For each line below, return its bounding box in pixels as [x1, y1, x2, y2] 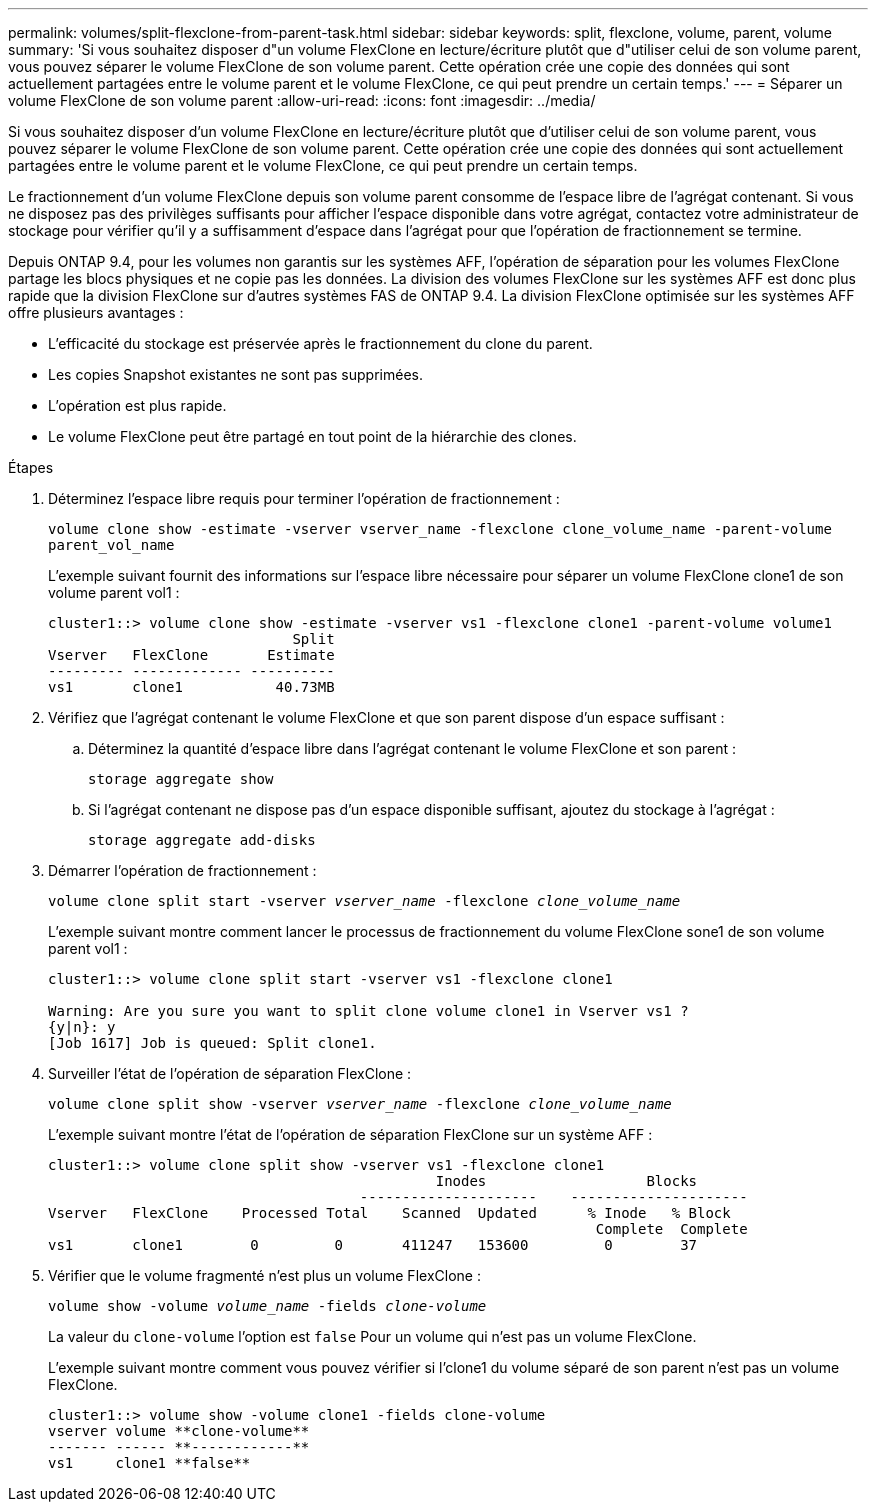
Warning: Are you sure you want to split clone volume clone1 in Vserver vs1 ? [48, 1003, 689, 1019]
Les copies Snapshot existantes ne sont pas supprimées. [48, 366, 423, 383]
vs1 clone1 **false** [48, 1455, 251, 1471]
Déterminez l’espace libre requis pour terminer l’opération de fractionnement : [48, 490, 560, 507]
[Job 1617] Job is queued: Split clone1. [48, 1035, 377, 1051]
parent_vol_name [48, 537, 175, 553]
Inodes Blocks [435, 1173, 698, 1189]
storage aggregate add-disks [88, 832, 316, 848]
